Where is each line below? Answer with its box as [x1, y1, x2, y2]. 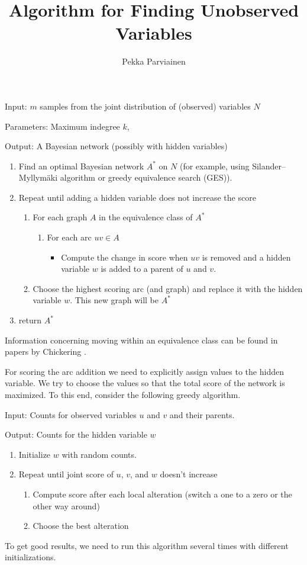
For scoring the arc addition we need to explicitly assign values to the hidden [5, 365, 284, 377]
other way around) [33, 499, 100, 512]
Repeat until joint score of [18, 468, 114, 480]
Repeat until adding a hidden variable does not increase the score [18, 191, 256, 203]
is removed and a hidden [202, 251, 291, 263]
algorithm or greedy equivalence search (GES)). [60, 171, 232, 184]
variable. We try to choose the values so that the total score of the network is [5, 377, 285, 389]
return [18, 314, 42, 326]
